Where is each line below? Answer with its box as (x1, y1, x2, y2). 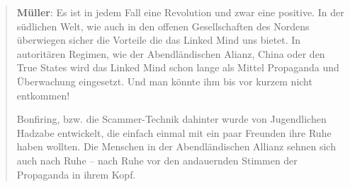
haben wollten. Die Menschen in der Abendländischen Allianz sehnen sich (16, 139, 336, 154)
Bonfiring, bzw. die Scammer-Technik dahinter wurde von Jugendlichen (16, 111, 327, 126)
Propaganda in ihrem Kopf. (16, 167, 136, 181)
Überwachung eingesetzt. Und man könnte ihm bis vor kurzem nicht (16, 73, 312, 88)
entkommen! (16, 88, 70, 102)
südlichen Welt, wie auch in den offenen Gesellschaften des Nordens (16, 18, 310, 33)
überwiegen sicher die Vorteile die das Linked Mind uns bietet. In (16, 32, 301, 47)
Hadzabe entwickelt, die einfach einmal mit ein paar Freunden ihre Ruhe (16, 125, 332, 140)
